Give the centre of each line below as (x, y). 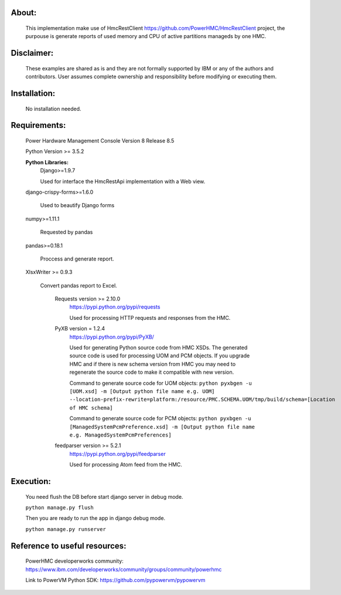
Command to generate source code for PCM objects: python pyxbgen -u (160, 418)
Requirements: (38, 125)
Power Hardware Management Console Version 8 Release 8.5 (100, 141)
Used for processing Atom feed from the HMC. (126, 465)
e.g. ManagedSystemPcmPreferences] (121, 435)
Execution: (31, 481)
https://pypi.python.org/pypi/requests (115, 307)
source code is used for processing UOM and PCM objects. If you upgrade (160, 356)
